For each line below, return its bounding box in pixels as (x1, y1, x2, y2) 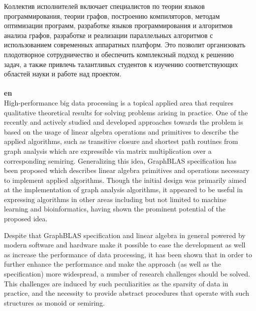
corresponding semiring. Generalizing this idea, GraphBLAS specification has (4, 155, 237, 166)
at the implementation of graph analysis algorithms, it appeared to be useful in (4, 184, 243, 195)
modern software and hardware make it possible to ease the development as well (4, 240, 246, 250)
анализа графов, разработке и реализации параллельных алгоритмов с (4, 30, 213, 40)
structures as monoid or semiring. (4, 297, 105, 308)
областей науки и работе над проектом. (4, 69, 122, 79)
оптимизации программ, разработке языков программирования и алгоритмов (4, 20, 233, 31)
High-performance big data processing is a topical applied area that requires (4, 97, 234, 107)
